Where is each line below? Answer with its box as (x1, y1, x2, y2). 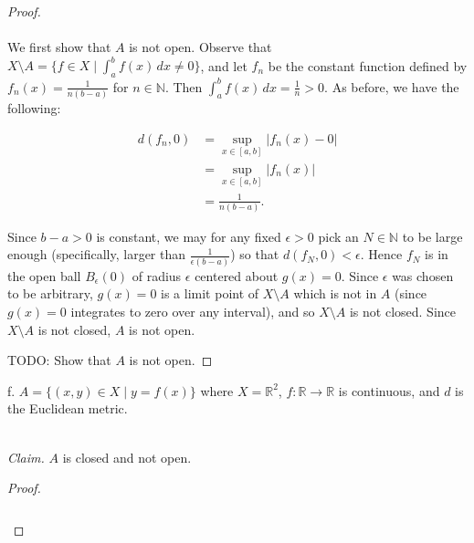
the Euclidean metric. (7, 399, 128, 418)
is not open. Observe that (129, 37, 272, 57)
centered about (195, 266, 279, 285)
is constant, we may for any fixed (96, 226, 281, 245)
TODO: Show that (7, 350, 111, 370)
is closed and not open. (62, 447, 192, 466)
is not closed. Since (349, 301, 457, 320)
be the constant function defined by (268, 56, 468, 75)
